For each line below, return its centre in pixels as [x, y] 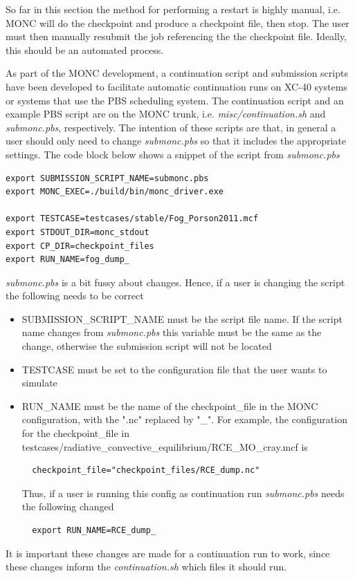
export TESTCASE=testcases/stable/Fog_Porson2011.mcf [132, 219]
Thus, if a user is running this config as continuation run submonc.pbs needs [183, 493]
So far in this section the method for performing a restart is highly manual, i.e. [173, 9]
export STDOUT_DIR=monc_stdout [78, 232]
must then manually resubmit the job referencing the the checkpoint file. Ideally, [176, 36]
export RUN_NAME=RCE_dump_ [94, 530]
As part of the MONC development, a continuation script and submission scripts [177, 73]
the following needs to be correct [75, 296]
